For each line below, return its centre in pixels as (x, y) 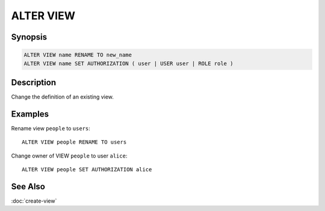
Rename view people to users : (51, 128)
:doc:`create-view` (34, 201)
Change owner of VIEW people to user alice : (69, 156)
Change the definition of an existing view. (63, 97)
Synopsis (29, 37)
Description (34, 82)
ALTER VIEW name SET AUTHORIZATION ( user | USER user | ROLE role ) (128, 63)
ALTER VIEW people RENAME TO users (74, 142)
